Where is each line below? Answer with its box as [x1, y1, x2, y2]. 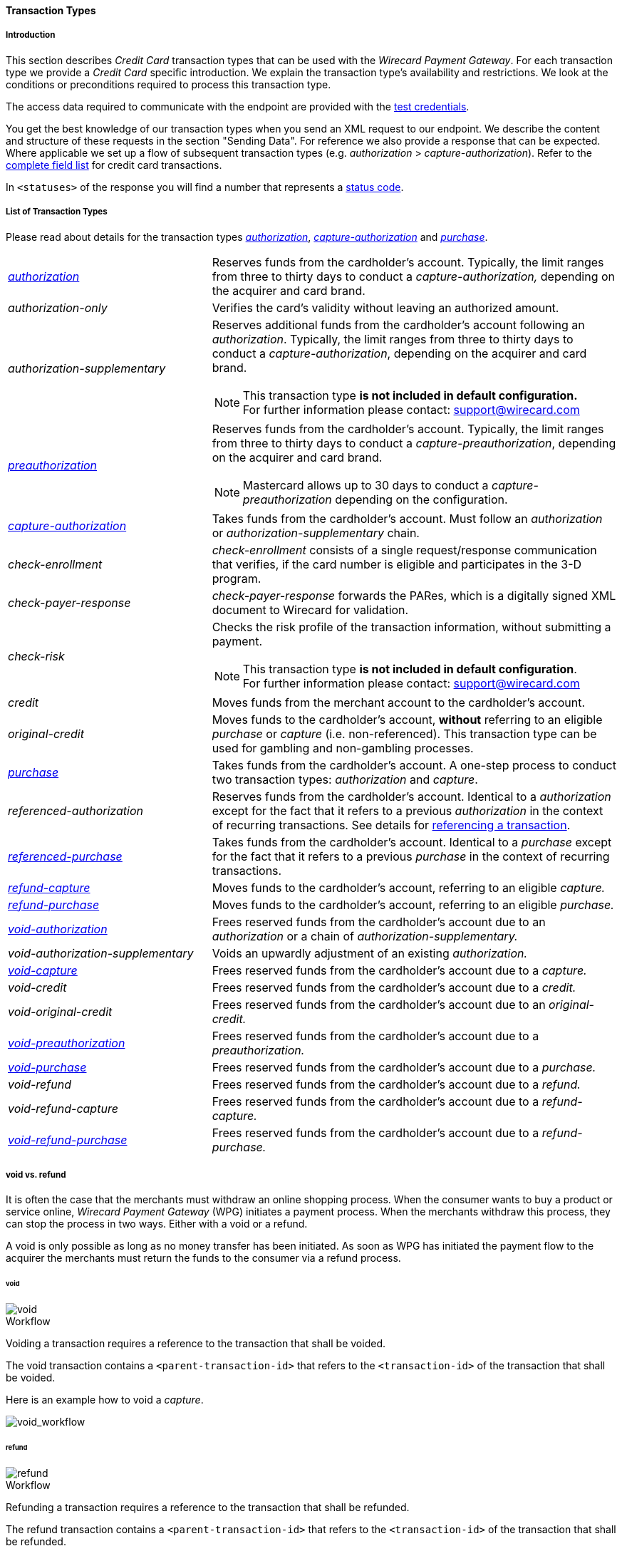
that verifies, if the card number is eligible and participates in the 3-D [212, 556, 582, 571]
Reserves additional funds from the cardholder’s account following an [212, 317, 585, 332]
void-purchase [8, 1059, 87, 1074]
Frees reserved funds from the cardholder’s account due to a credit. [212, 980, 576, 995]
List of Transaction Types [6, 207, 108, 217]
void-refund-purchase [8, 1132, 128, 1147]
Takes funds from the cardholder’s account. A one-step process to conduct [212, 757, 616, 772]
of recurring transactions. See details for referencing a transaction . [212, 817, 571, 832]
